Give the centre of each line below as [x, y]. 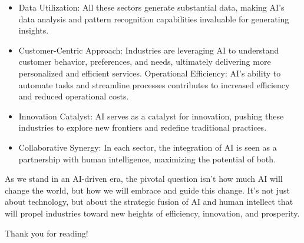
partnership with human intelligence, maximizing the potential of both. [147, 159]
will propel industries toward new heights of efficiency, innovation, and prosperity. [152, 213]
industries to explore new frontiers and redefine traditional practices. [143, 127]
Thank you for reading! [47, 233]
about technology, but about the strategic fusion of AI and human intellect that [149, 202]
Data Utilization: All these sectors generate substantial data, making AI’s [151, 7]
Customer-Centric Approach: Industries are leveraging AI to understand [149, 50]
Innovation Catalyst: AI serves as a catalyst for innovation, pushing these [151, 116]
